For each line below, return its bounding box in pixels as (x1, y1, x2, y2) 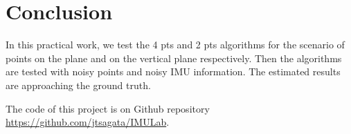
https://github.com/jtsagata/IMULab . (6, 115, 170, 129)
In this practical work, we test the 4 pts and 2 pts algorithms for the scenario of (6, 37, 345, 52)
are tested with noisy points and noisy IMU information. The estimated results (6, 64, 341, 79)
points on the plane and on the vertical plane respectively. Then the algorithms (6, 50, 342, 65)
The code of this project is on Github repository (6, 101, 210, 115)
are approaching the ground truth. (6, 77, 151, 92)
